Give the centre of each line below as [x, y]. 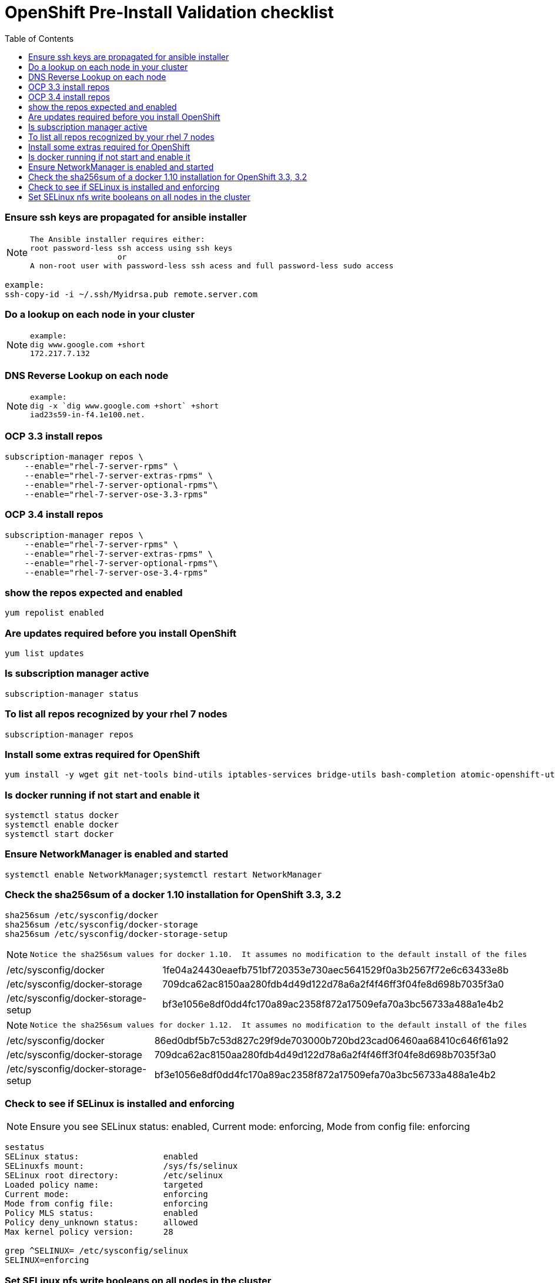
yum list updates [44, 653]
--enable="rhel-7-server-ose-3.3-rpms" [116, 494]
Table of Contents [39, 38]
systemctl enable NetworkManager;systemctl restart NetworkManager [163, 874]
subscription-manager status [72, 694]
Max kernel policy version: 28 [89, 1232]
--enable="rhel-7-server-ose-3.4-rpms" [116, 572]
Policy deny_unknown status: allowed [101, 1223]
